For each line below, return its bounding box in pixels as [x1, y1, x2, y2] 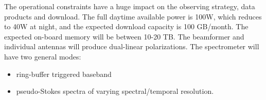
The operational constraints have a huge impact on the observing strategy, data [4, 1, 255, 11]
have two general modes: [4, 51, 81, 62]
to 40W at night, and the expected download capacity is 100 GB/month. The [4, 21, 249, 32]
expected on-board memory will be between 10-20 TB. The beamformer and [4, 31, 244, 42]
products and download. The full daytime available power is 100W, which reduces [4, 11, 262, 22]
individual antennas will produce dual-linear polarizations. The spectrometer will [4, 41, 259, 52]
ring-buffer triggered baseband [16, 68, 112, 79]
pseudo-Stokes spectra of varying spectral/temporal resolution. [16, 86, 214, 96]
